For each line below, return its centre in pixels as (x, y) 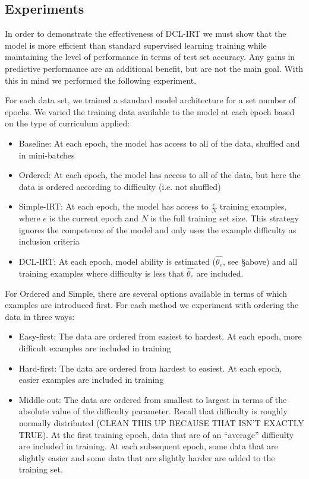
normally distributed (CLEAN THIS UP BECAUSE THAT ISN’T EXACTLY (161, 422)
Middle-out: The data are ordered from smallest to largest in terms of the (153, 399)
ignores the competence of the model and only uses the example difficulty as (157, 229)
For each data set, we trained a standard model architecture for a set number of (150, 100)
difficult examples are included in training (95, 348)
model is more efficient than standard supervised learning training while (136, 45)
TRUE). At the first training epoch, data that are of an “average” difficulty (156, 434)
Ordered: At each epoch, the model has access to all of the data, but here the (160, 175)
